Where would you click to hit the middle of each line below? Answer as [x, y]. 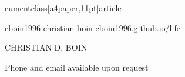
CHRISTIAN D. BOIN [46, 47]
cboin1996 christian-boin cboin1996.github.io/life [92, 27]
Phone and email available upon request [77, 67]
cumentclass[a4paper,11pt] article [63, 8]
